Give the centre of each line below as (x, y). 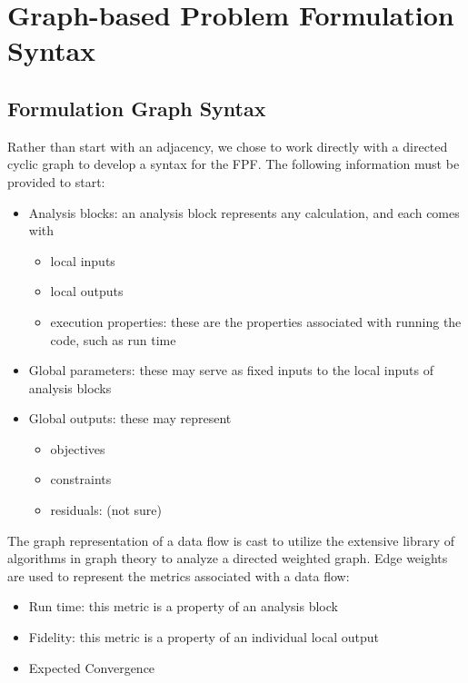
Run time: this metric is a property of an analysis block (183, 606)
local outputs (87, 291)
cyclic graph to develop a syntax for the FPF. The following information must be (234, 164)
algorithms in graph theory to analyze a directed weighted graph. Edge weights (228, 558)
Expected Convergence (92, 667)
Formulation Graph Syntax (137, 108)
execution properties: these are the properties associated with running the (256, 321)
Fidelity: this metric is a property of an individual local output (204, 637)
